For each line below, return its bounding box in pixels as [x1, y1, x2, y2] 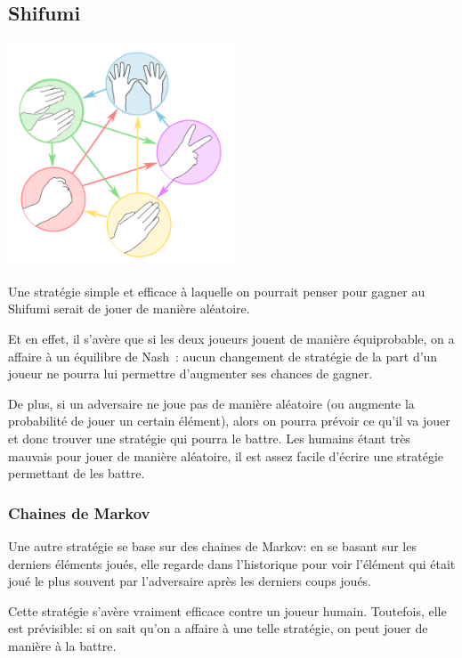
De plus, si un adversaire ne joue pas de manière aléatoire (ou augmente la [8, 394, 415, 412]
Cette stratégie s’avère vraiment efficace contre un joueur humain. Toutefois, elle [8, 601, 447, 620]
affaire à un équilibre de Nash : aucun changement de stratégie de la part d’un [8, 346, 438, 365]
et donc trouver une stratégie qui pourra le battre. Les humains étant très [8, 428, 410, 447]
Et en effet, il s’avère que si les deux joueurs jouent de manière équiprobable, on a [8, 329, 455, 347]
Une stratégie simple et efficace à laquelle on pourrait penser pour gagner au [8, 281, 426, 300]
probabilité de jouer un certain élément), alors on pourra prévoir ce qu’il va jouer [8, 411, 450, 430]
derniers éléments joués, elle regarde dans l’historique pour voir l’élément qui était [8, 554, 456, 573]
